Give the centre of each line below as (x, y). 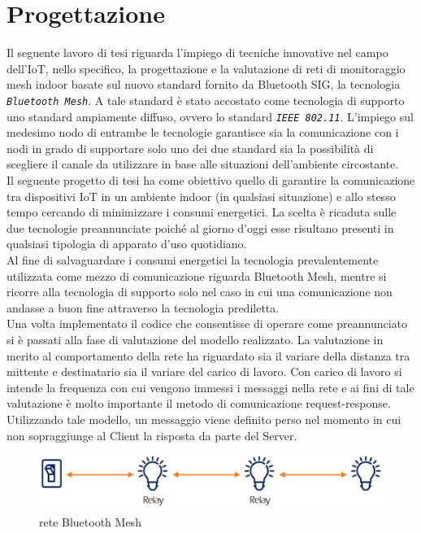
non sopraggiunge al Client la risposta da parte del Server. (152, 435)
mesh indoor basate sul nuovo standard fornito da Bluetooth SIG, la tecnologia (204, 84)
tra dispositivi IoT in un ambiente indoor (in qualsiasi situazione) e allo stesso (201, 196)
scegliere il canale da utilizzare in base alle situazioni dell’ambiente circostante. (203, 164)
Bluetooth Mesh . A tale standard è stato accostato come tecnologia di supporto (206, 100)
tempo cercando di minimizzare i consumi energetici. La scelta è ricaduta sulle (202, 212)
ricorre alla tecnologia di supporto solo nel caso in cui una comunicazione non (200, 292)
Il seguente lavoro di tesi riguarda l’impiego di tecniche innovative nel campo (197, 52)
